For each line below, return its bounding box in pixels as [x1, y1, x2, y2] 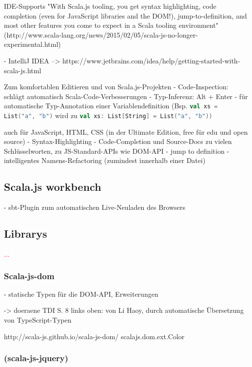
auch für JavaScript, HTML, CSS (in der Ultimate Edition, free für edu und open [4, 126, 248, 137]
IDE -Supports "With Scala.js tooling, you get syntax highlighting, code [4, 1, 216, 11]
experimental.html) [4, 39, 61, 49]
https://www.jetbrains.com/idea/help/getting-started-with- [62, 55, 240, 65]
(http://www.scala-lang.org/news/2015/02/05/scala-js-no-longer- [4, 29, 198, 40]
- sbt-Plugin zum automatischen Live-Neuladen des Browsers [4, 202, 186, 212]
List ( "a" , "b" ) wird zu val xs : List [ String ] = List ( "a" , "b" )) [4, 110, 213, 120]
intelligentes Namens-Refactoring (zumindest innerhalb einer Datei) [4, 155, 206, 165]
